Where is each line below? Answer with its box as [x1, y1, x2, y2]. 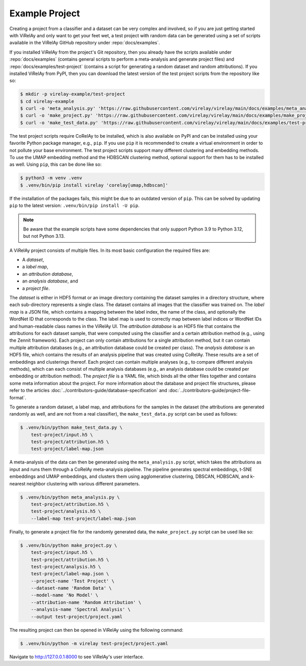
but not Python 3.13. [23, 233, 65, 239]
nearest [9, 480, 25, 486]
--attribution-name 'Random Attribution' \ [31, 599, 141, 605]
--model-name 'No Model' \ [31, 592, 99, 598]
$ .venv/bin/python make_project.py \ [20, 542, 117, 548]
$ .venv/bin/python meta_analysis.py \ [20, 494, 120, 500]
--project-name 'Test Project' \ [31, 578, 115, 584]
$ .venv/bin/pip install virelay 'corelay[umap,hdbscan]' [20, 182, 168, 188]
